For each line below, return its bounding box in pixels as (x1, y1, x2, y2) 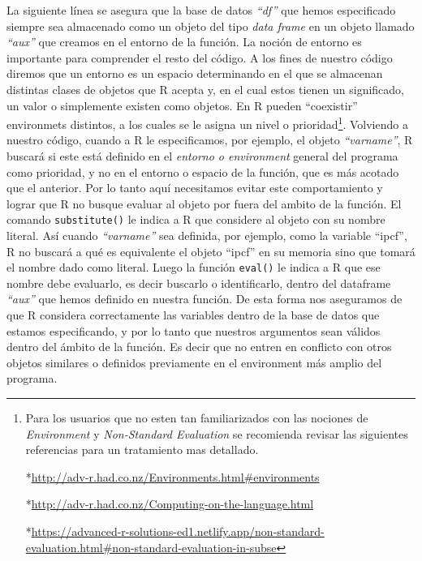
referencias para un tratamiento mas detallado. (25, 441, 259, 458)
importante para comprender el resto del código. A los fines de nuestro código (6, 49, 393, 66)
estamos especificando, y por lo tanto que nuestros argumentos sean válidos (6, 322, 381, 339)
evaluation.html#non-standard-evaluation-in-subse (25, 538, 277, 555)
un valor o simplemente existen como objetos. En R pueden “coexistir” (6, 96, 358, 113)
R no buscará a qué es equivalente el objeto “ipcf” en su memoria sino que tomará (6, 242, 416, 259)
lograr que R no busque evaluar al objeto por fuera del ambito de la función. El (6, 195, 402, 212)
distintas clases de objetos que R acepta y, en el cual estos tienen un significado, (6, 80, 404, 97)
